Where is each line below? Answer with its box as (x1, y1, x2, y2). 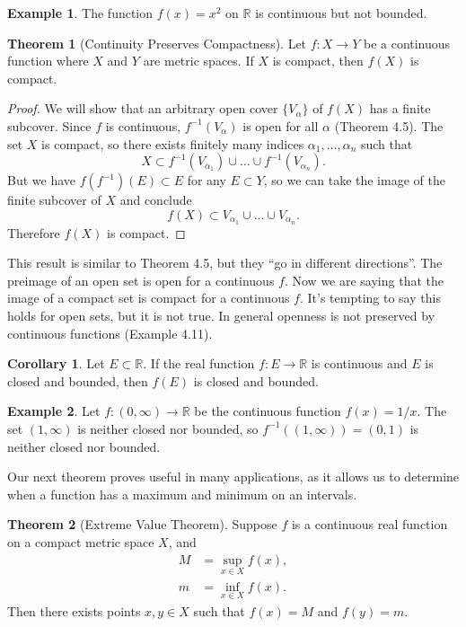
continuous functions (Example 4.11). (7, 323, 213, 342)
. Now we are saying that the (284, 270, 444, 289)
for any (187, 171, 226, 190)
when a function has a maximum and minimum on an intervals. (7, 484, 357, 503)
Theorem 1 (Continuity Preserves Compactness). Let (7, 33, 307, 52)
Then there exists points (7, 602, 141, 621)
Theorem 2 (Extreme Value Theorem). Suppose (7, 515, 277, 534)
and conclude (119, 190, 192, 209)
